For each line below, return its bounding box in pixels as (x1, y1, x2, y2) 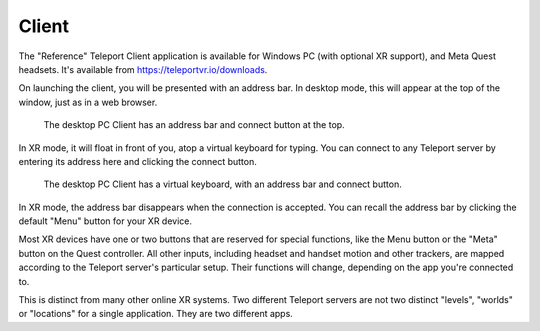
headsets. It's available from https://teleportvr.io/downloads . (18, 63, 268, 75)
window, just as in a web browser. (18, 96, 158, 108)
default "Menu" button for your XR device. (18, 215, 193, 227)
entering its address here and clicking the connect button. (18, 155, 257, 167)
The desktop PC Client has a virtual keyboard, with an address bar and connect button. (43, 178, 402, 190)
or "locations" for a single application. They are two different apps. (18, 308, 294, 320)
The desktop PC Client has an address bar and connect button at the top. (43, 119, 345, 131)
